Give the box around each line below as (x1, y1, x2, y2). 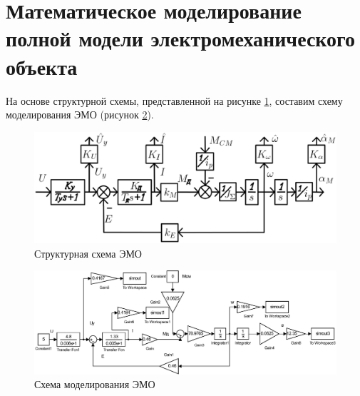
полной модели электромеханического (6, 24, 356, 53)
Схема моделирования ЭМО (34, 377, 155, 392)
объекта (6, 51, 78, 81)
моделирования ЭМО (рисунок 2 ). (6, 107, 154, 122)
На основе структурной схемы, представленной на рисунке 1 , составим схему (6, 93, 343, 108)
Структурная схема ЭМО (34, 245, 142, 260)
